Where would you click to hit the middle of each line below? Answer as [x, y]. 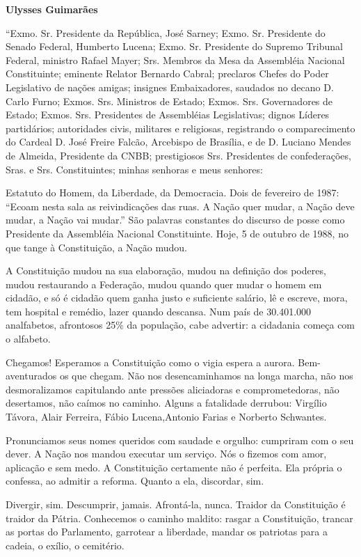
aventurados [31, 376]
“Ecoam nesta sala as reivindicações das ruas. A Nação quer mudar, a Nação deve [180, 206]
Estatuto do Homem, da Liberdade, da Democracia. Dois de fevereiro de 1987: [173, 193]
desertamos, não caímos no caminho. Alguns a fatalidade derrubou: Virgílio [166, 403]
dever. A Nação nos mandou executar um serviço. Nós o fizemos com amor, [166, 454]
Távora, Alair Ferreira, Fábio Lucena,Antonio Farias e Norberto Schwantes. [166, 417]
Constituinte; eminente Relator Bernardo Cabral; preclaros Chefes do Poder [167, 73]
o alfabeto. [28, 339]
